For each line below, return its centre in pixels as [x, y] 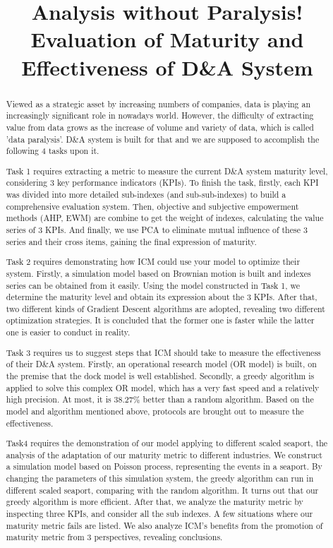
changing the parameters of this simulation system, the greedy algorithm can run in [160, 478]
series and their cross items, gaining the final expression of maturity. [131, 241]
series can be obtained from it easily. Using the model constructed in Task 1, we [153, 285]
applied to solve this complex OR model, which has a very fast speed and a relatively [163, 387]
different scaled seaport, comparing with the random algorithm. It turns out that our [162, 490]
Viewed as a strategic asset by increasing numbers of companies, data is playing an [158, 103]
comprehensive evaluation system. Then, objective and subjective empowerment [152, 206]
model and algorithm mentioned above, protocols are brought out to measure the [155, 411]
